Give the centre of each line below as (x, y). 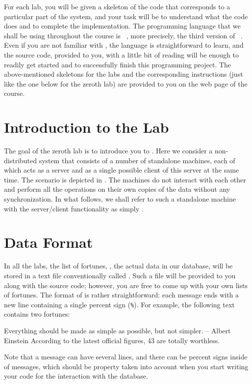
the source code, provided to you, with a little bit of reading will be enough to (121, 54)
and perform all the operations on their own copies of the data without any (117, 189)
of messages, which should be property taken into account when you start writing (126, 366)
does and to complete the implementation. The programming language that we (122, 26)
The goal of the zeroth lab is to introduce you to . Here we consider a (108, 151)
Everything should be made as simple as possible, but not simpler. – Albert (117, 330)
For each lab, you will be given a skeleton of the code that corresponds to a (117, 6)
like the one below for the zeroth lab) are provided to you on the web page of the (126, 83)
